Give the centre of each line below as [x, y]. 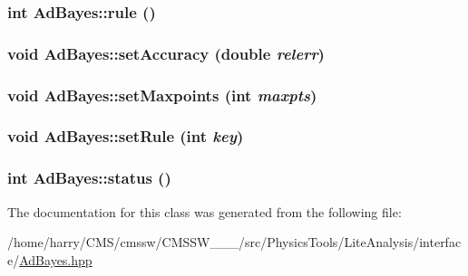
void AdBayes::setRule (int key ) [126, 136]
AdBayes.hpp [56, 259]
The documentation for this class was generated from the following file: [205, 211]
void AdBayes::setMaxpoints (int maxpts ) [162, 95]
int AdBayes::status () [89, 178]
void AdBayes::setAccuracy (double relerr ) [166, 53]
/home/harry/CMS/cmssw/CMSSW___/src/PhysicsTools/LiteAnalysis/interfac [234, 242]
